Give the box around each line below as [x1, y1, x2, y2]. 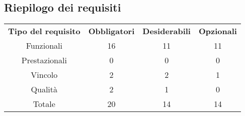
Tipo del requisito [8, 25, 80, 37]
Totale [33, 98, 55, 110]
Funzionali [26, 40, 62, 52]
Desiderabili [142, 25, 191, 37]
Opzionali [198, 25, 237, 37]
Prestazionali [21, 54, 67, 66]
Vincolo [31, 69, 58, 81]
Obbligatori [88, 25, 135, 37]
